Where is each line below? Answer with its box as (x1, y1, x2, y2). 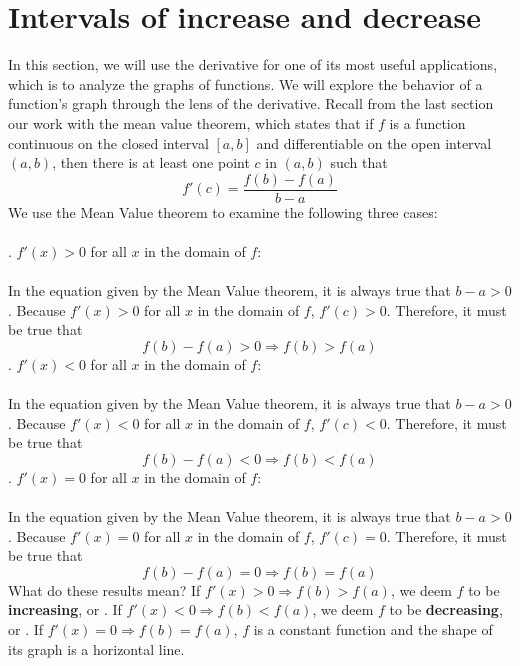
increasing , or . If (8, 599, 122, 620)
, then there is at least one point (52, 152, 250, 173)
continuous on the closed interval (8, 132, 209, 153)
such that (330, 152, 388, 173)
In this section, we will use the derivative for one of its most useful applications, (8, 54, 498, 75)
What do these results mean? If (8, 579, 201, 600)
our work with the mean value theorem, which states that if (8, 112, 374, 133)
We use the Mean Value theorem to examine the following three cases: (8, 201, 438, 222)
